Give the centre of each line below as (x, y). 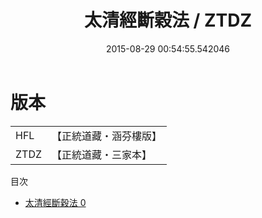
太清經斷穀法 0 (55, 202)
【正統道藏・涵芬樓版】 (107, 136)
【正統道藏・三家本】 (102, 154)
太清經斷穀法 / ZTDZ (168, 20)
